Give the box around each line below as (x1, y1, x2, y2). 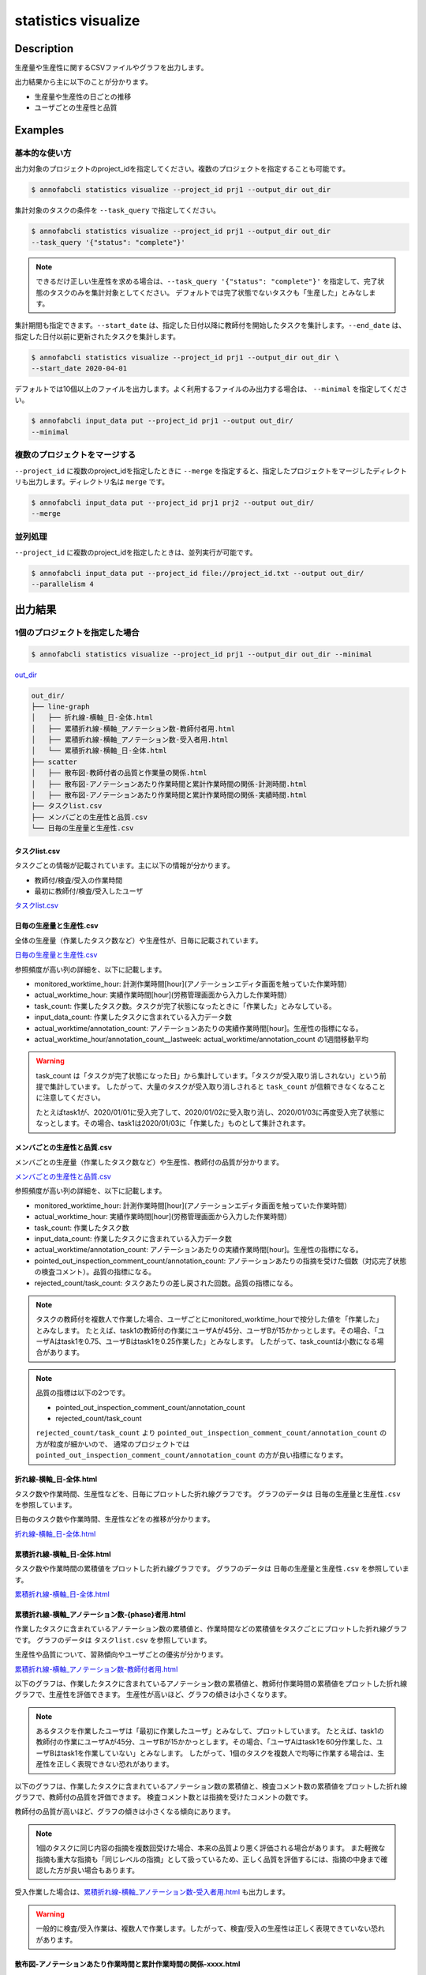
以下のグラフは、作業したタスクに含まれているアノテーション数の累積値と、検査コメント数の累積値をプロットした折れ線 (14, 1781, 408, 1791)
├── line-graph (31, 702, 90, 711)
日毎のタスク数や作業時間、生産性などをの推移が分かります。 (14, 1514, 215, 1524)
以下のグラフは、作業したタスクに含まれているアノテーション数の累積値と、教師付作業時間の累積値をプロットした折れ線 (14, 1679, 408, 1688)
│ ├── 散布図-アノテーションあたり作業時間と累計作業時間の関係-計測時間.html (31, 779, 308, 788)
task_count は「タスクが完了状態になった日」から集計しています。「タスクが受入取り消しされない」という (35, 1070, 380, 1080)
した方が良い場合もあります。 (42, 1865, 140, 1875)
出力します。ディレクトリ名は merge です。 (28, 476, 170, 486)
